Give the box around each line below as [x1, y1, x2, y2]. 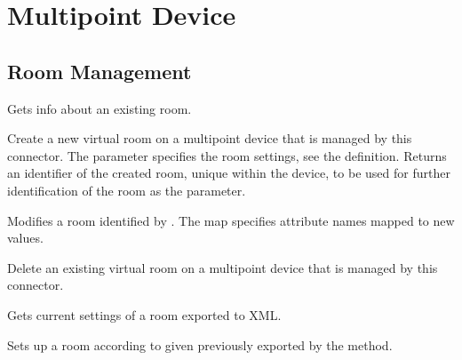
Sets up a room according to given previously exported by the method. [7, 335, 393, 354]
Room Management [7, 57, 192, 84]
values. [7, 228, 44, 247]
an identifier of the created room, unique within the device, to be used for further [7, 164, 450, 182]
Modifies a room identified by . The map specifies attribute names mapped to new [7, 211, 455, 229]
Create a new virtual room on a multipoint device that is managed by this [7, 129, 412, 148]
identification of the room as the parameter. [7, 180, 246, 199]
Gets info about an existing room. [7, 99, 192, 117]
